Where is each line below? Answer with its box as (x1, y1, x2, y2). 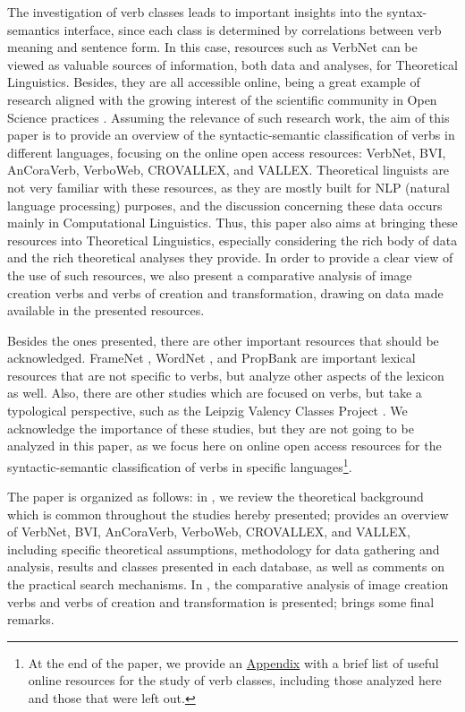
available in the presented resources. (7, 301, 205, 320)
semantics (7, 20, 60, 39)
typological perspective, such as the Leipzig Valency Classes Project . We (7, 401, 408, 420)
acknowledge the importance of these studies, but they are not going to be (7, 418, 414, 437)
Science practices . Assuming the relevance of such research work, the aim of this (7, 107, 450, 126)
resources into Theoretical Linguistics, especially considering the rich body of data (7, 230, 458, 249)
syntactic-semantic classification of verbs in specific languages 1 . (7, 454, 352, 476)
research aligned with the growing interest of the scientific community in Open (7, 90, 437, 108)
